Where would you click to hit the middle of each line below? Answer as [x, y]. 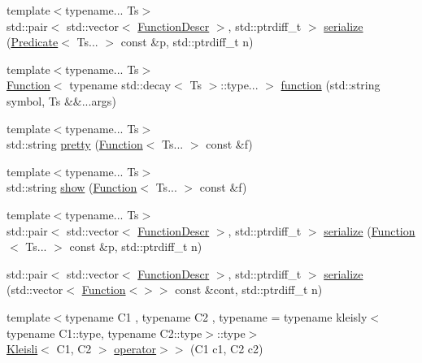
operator [135, 349]
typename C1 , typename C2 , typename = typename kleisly [216, 316]
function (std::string [331, 85]
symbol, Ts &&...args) [61, 100]
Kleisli [22, 349]
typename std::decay [120, 85]
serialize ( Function [370, 230]
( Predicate [33, 42]
